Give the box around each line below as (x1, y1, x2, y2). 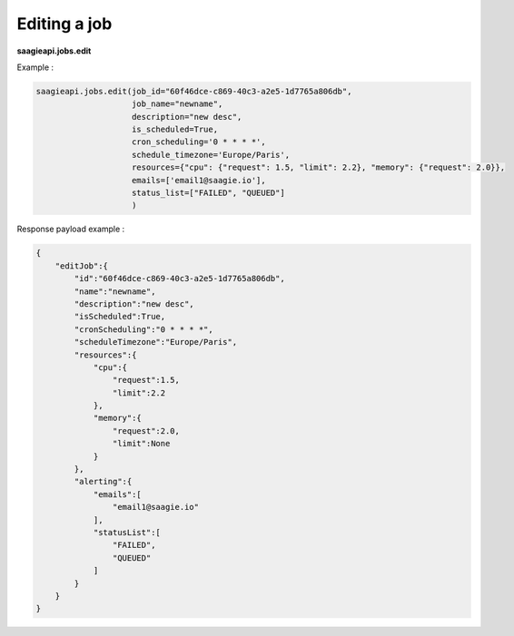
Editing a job (16, 14, 113, 34)
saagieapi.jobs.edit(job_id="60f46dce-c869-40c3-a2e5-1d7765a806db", (35, 86, 352, 96)
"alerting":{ (74, 476, 133, 487)
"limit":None (112, 438, 171, 449)
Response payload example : (16, 223, 125, 235)
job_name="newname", (132, 99, 223, 109)
